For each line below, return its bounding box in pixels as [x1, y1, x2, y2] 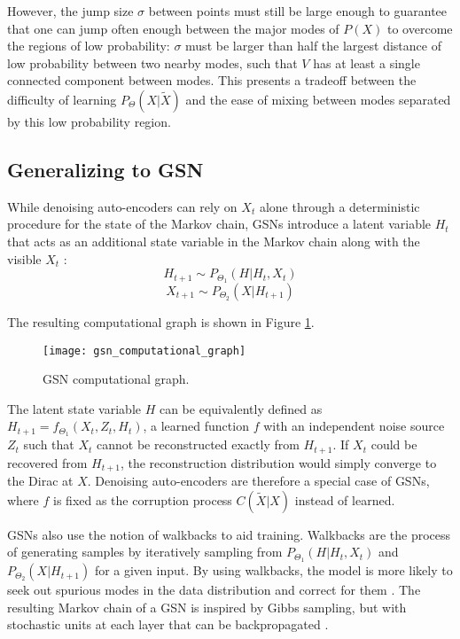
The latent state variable [7, 399, 141, 417]
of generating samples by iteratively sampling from [7, 542, 283, 561]
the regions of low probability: [7, 36, 170, 55]
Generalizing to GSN [7, 155, 204, 183]
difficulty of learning [7, 90, 117, 108]
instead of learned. [294, 490, 395, 509]
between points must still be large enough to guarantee [148, 2, 448, 19]
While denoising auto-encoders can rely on [7, 197, 238, 215]
